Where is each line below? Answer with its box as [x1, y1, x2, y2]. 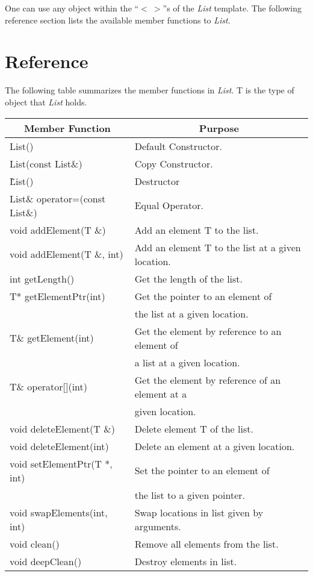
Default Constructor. [134, 139, 223, 153]
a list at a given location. [134, 355, 240, 369]
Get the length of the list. [134, 271, 243, 286]
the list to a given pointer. [134, 487, 245, 502]
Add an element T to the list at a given [134, 240, 301, 254]
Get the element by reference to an [134, 324, 282, 338]
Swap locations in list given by [134, 505, 264, 519]
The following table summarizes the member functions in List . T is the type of [5, 84, 294, 96]
